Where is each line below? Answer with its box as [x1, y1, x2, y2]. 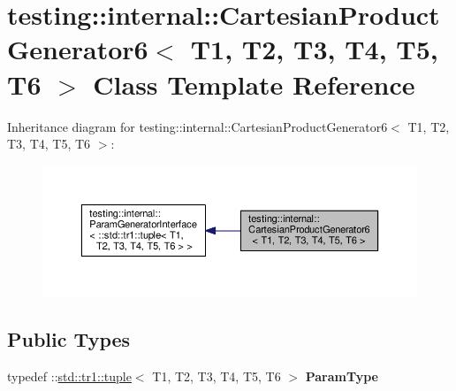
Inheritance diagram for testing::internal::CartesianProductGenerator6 [7, 117, 388, 135]
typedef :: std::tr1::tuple [7, 366, 132, 385]
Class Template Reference [93, 65, 415, 102]
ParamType [305, 366, 378, 385]
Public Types [7, 325, 131, 352]
